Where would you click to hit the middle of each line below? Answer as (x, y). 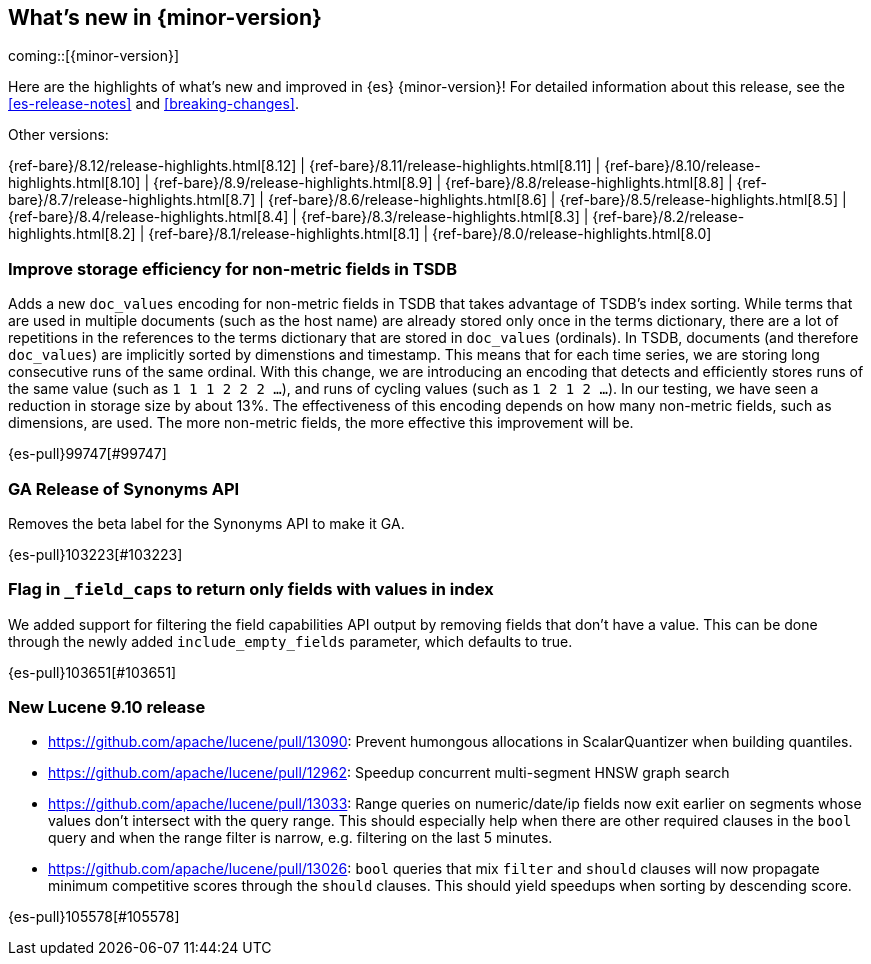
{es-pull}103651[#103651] (92, 672)
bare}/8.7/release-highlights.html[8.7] (132, 200)
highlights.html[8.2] (72, 234)
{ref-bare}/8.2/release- (668, 217)
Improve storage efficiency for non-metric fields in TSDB (232, 268)
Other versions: (58, 135)
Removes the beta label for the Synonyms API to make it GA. (206, 523)
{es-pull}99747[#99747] (87, 454)
